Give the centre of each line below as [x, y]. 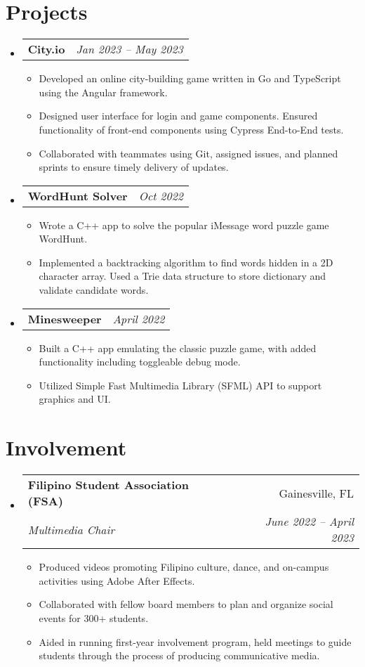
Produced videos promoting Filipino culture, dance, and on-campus [184, 567]
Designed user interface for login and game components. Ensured [178, 116]
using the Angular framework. [103, 92]
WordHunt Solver [78, 195]
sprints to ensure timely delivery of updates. [134, 167]
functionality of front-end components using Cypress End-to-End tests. [191, 129]
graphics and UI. [75, 399]
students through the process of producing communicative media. [179, 655]
